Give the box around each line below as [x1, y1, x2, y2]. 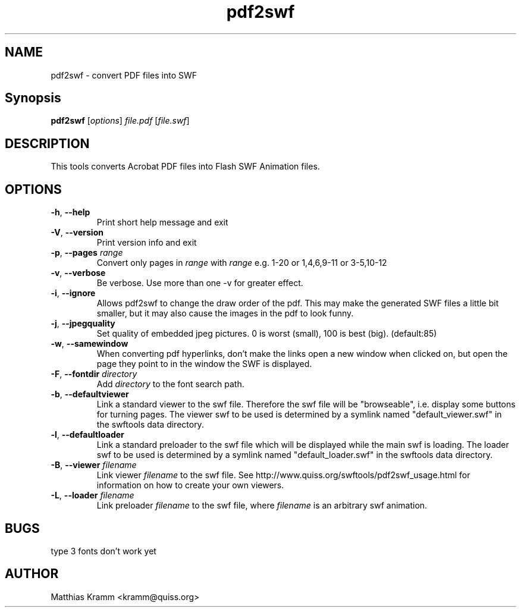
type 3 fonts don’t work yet [51, 545, 156, 556]
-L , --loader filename [51, 490, 134, 501]
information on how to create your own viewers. [96, 480, 284, 491]
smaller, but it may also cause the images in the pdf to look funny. [96, 308, 354, 319]
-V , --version [51, 227, 103, 238]
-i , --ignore [51, 288, 96, 299]
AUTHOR [5, 566, 59, 582]
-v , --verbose [51, 268, 106, 278]
